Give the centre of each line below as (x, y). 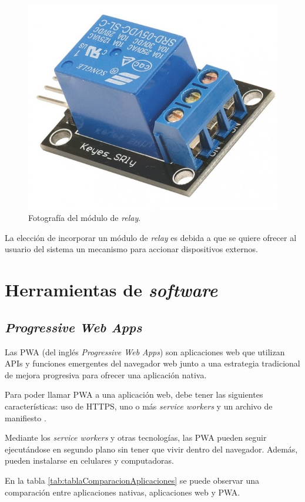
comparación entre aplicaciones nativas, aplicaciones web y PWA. (123, 492)
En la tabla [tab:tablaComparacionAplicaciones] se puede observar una (132, 480)
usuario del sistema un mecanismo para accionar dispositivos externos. (131, 249)
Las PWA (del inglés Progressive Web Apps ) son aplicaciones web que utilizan (145, 351)
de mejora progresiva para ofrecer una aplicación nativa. (106, 374)
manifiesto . (26, 417)
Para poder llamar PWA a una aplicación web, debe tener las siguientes (134, 394)
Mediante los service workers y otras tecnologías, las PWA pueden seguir (136, 437)
